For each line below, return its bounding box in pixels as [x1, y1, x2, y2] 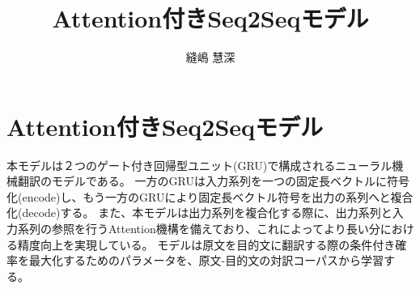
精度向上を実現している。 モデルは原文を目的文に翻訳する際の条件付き [17, 236, 396, 253]
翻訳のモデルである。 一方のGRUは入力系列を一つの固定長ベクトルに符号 [17, 172, 409, 189]
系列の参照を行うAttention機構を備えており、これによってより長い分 [17, 220, 380, 237]
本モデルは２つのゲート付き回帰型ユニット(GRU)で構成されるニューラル [6, 156, 392, 173]
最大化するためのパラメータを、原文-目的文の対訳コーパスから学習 [28, 252, 384, 269]
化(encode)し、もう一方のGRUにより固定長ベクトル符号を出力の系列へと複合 [6, 188, 414, 205]
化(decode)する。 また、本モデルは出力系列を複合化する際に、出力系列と [6, 204, 392, 221]
